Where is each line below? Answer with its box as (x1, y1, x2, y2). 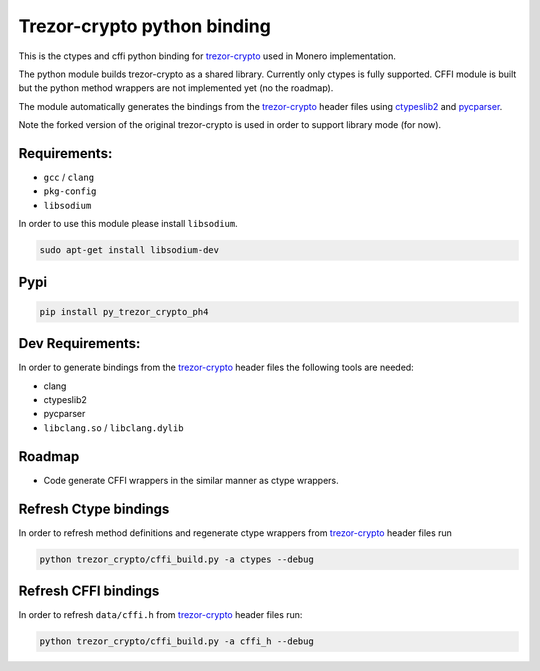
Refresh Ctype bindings (18, 500, 170, 517)
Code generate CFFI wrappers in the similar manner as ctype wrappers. (43, 474, 339, 486)
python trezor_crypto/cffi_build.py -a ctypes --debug (39, 553, 314, 565)
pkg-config (43, 186, 97, 197)
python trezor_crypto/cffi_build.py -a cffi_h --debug (39, 636, 314, 647)
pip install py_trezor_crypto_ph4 (39, 306, 209, 317)
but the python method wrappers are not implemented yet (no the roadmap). (18, 82, 334, 94)
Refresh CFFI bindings (18, 583, 160, 600)
